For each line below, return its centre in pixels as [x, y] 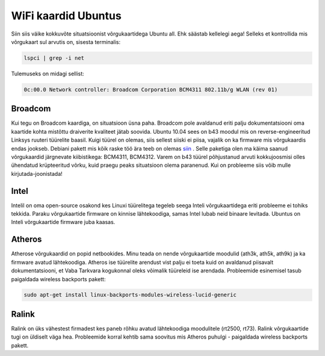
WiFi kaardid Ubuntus [66, 16]
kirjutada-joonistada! [37, 173]
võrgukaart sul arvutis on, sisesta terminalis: [66, 42]
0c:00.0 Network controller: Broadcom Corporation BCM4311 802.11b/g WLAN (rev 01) [151, 89]
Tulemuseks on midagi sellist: [48, 73]
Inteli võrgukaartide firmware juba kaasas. [63, 222]
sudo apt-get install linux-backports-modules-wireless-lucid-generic [130, 295]
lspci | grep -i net [54, 58]
